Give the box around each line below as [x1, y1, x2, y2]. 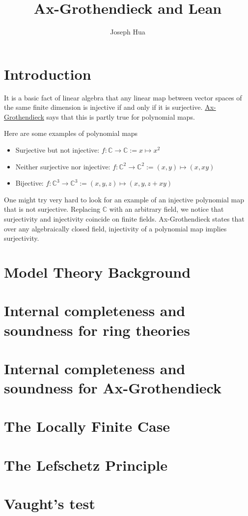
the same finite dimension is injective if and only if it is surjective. [4, 102, 203, 112]
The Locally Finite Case [4, 416, 170, 436]
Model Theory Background [4, 261, 191, 282]
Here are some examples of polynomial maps [4, 128, 138, 138]
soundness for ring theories [4, 320, 191, 340]
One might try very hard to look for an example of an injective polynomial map [4, 194, 245, 204]
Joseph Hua [110, 27, 145, 37]
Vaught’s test [4, 493, 95, 514]
